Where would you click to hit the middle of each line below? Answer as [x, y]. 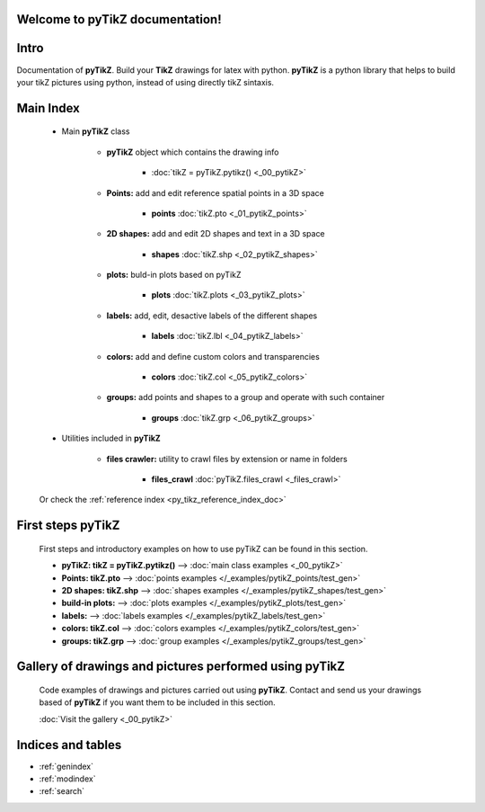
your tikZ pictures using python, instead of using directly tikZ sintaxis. [145, 82]
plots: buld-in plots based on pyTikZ [174, 275]
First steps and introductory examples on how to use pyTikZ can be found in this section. [203, 549]
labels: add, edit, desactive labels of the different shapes [212, 316]
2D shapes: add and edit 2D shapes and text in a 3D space [216, 234]
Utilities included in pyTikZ [111, 438]
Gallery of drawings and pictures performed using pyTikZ [181, 667]
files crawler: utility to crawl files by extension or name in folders [227, 459]
